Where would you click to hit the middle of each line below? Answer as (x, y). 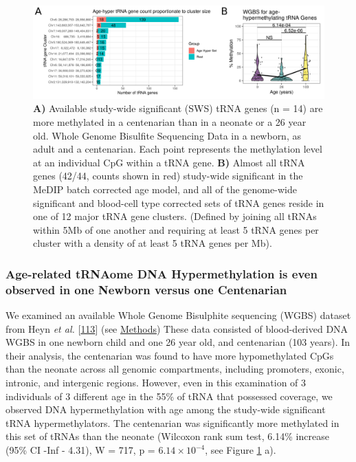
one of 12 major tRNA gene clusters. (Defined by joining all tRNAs (175, 216)
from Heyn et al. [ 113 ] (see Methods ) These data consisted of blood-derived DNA (177, 328)
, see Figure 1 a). (241, 450)
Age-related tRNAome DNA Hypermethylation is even (162, 273)
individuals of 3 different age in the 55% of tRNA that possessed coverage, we (169, 396)
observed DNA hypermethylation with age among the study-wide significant (166, 409)
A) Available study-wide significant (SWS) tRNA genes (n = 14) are (178, 108)
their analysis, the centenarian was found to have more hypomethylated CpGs (170, 355)
